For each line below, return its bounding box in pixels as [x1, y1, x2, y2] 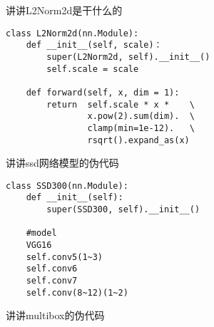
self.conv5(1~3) [26, 251, 103, 262]
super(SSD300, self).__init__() [46, 204, 200, 215]
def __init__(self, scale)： [26, 40, 163, 51]
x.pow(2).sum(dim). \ [87, 111, 195, 122]
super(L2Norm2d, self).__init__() [46, 51, 210, 62]
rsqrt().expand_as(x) [87, 135, 190, 145]
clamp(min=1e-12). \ [87, 123, 195, 133]
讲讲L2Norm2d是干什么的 [6, 3, 123, 17]
